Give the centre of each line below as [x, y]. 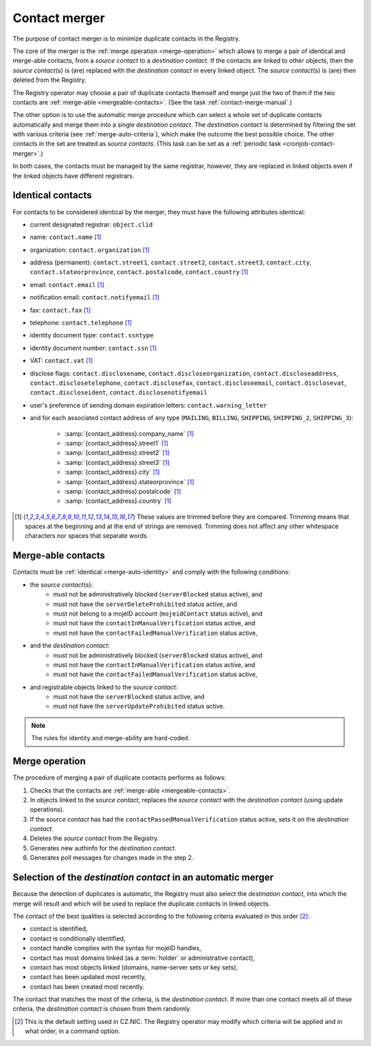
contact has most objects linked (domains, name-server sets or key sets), [134, 967]
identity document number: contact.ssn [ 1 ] [93, 348]
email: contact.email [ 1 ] [67, 284]
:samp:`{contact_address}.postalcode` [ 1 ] [123, 491]
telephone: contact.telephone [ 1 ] [81, 323]
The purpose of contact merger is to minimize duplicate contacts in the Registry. [126, 39]
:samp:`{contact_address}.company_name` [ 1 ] [129, 433]
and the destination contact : [70, 646]
